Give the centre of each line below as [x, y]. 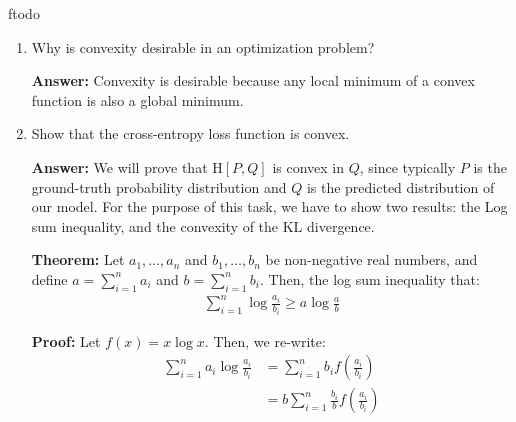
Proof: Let [66, 340]
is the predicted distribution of [400, 186]
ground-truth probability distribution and [159, 186]
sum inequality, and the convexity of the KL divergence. [203, 225]
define [49, 278]
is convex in [308, 166]
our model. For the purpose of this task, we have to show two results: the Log [269, 206]
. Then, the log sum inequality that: [370, 278]
